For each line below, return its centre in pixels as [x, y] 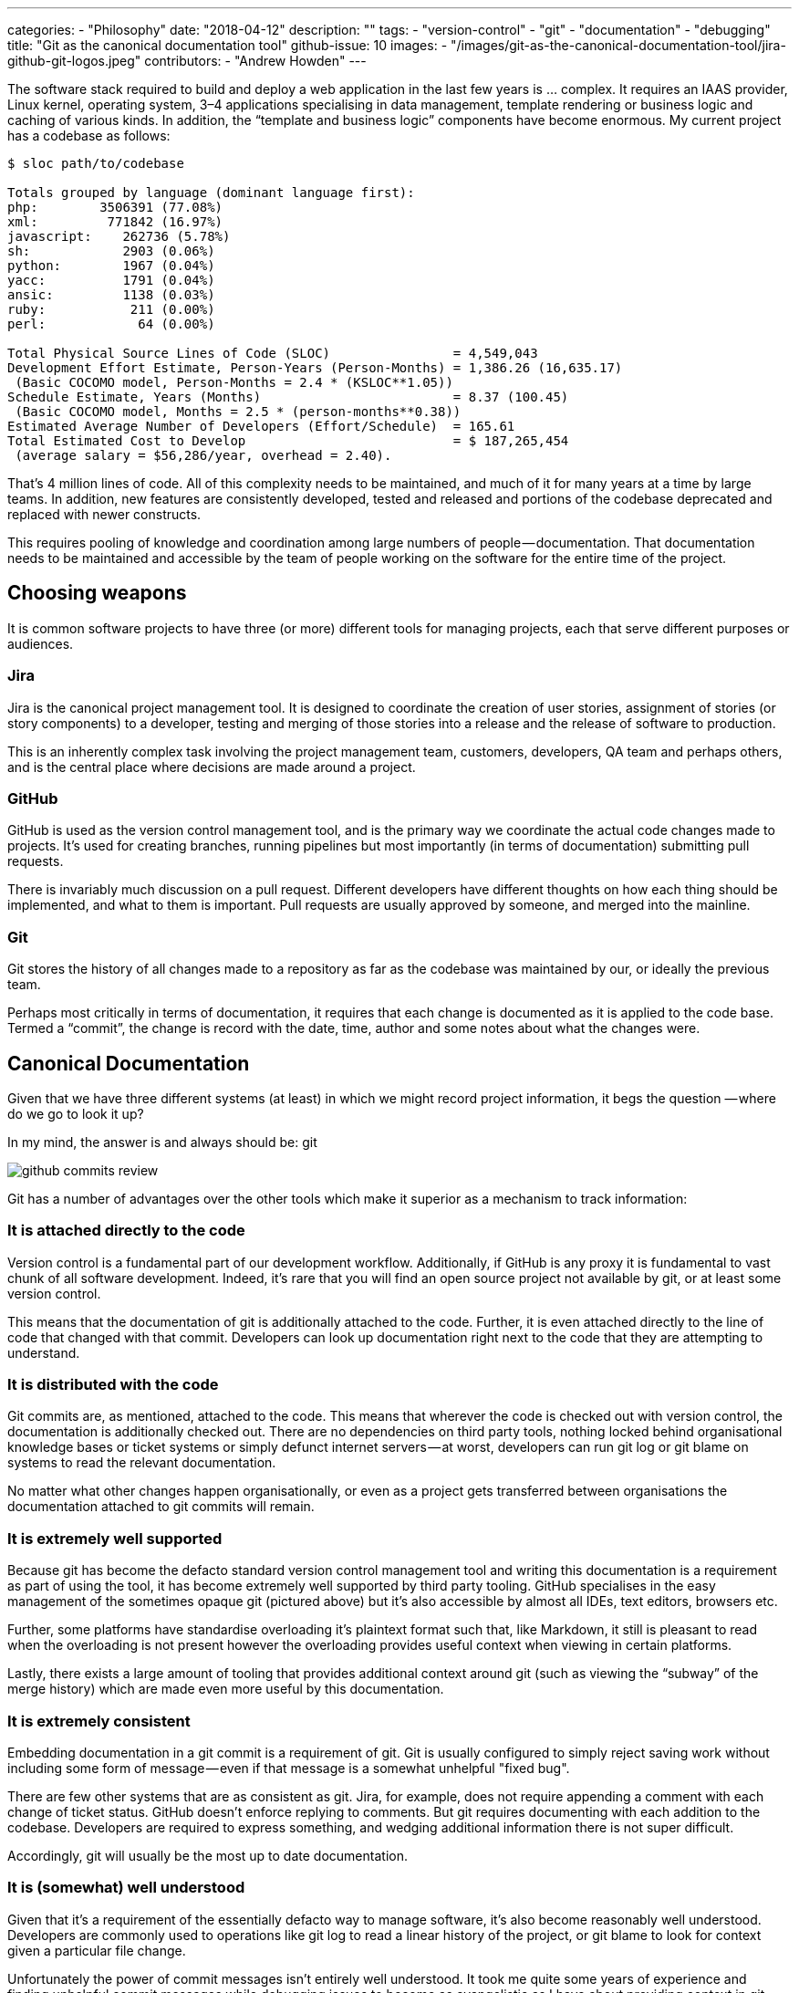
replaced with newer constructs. [104, 514]
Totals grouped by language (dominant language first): [211, 193]
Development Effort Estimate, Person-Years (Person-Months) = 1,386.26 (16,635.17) [315, 368]
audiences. [41, 643]
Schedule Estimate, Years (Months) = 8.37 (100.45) [288, 397]
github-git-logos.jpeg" [74, 61]
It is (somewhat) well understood [126, 1888]
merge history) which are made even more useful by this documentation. [226, 1689]
